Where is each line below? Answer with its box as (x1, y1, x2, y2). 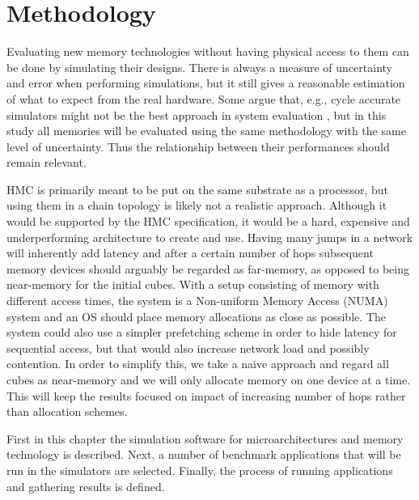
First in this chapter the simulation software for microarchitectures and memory (6, 430, 404, 447)
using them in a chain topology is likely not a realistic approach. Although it (6, 197, 387, 214)
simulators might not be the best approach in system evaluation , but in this (6, 106, 387, 123)
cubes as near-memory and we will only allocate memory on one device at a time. (6, 371, 411, 388)
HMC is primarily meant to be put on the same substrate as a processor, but (6, 180, 389, 197)
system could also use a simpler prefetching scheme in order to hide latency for (6, 324, 397, 341)
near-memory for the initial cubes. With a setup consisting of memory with (6, 276, 379, 293)
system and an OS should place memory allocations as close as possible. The (6, 307, 386, 324)
